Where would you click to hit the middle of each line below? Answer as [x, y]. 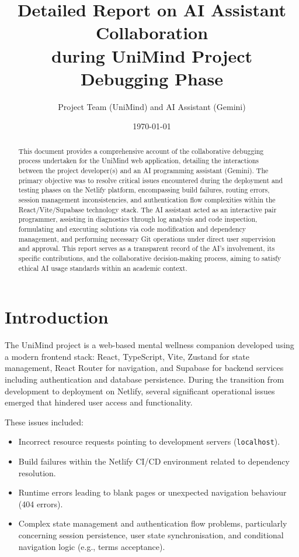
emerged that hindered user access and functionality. [99, 402]
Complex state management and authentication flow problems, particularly [153, 523]
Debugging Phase [152, 78]
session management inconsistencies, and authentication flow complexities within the [147, 199]
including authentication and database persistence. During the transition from [145, 379]
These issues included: [44, 422]
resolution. [37, 472]
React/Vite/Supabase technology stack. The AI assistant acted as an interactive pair [147, 209]
